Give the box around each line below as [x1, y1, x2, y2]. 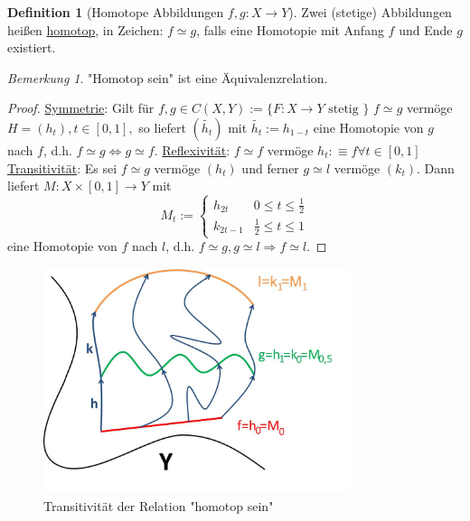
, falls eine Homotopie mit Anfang [196, 20, 384, 39]
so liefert [138, 117, 186, 136]
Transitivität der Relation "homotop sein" [43, 496, 274, 515]
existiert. [7, 38, 56, 57]
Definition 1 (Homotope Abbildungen [7, 3, 224, 21]
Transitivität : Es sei [7, 158, 117, 177]
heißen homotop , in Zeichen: [7, 20, 164, 39]
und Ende [399, 20, 453, 39]
